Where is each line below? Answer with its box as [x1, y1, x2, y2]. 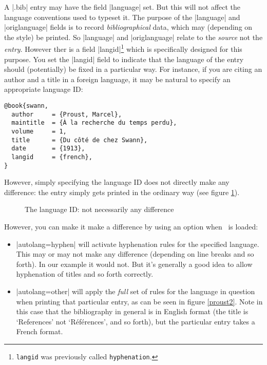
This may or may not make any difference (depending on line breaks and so [16, 248, 254, 259]
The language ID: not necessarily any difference [25, 204, 174, 215]
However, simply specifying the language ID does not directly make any [4, 177, 230, 187]
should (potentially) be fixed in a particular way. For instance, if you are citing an [4, 64, 262, 74]
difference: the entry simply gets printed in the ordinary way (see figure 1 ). [4, 186, 240, 197]
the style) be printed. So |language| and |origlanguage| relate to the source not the [4, 31, 263, 42]
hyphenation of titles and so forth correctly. [16, 268, 154, 279]
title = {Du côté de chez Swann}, [11, 136, 148, 144]
